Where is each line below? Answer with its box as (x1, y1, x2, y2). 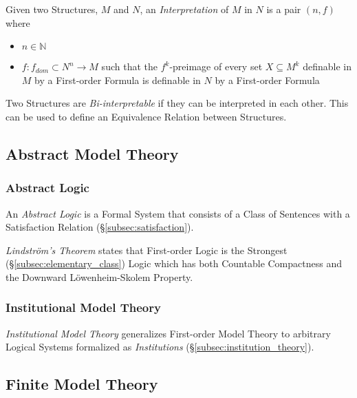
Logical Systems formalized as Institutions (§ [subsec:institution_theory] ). (6, 339, 314, 354)
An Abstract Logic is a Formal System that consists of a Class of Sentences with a (6, 206, 350, 220)
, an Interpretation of (140, 2, 229, 16)
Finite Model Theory (6, 373, 158, 395)
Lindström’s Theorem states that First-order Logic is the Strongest (6, 242, 288, 257)
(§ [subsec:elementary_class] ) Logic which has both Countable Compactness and (6, 256, 342, 271)
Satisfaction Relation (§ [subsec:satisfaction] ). (6, 220, 194, 234)
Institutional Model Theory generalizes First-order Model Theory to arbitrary (6, 326, 331, 340)
